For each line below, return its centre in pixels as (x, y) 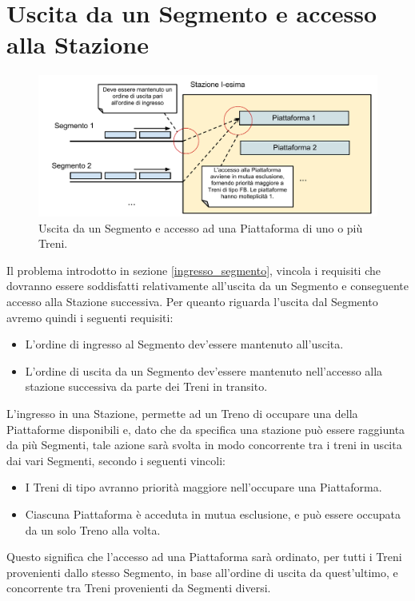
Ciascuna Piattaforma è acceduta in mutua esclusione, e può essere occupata (213, 514)
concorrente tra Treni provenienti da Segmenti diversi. (139, 588)
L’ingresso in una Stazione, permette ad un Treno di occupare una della (182, 414)
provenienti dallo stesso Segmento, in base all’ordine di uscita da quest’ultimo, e (202, 572)
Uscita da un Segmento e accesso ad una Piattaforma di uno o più (201, 227)
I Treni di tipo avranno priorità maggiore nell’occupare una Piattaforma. (204, 487)
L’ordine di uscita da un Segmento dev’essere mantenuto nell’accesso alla (204, 370)
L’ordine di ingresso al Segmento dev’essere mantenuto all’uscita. (184, 344)
